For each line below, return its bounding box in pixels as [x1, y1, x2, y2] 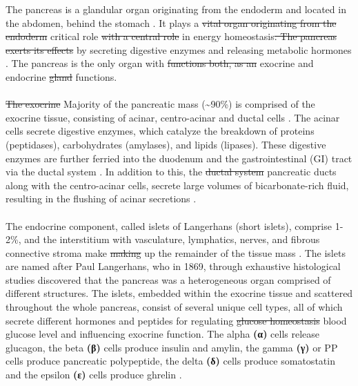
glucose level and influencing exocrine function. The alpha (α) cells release [6, 327, 320, 341]
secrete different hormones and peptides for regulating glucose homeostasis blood [6, 313, 347, 327]
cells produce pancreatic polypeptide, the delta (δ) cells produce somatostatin [6, 354, 335, 368]
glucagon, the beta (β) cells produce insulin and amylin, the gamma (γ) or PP [6, 340, 338, 354]
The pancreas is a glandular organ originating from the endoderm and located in [6, 2, 346, 16]
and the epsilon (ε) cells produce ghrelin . [6, 367, 182, 382]
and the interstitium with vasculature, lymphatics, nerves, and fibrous [24, 232, 320, 247]
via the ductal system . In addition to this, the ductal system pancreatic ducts [6, 164, 337, 179]
